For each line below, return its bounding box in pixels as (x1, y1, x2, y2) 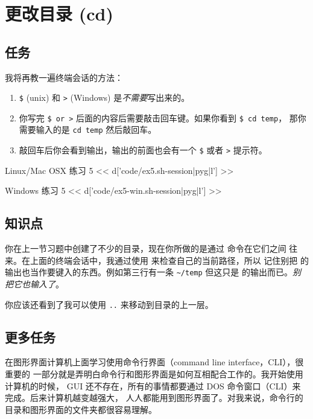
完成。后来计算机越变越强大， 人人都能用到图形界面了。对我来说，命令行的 (5, 391, 303, 404)
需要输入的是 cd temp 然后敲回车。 (19, 123, 157, 136)
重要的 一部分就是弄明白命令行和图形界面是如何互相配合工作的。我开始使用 (5, 368, 303, 380)
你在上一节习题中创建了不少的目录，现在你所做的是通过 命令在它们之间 (5, 242, 286, 255)
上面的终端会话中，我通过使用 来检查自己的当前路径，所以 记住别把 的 (30, 254, 309, 266)
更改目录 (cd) (5, 1, 113, 26)
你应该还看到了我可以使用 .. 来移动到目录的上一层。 (5, 298, 213, 310)
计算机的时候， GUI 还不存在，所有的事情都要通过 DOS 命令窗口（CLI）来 (5, 379, 301, 392)
